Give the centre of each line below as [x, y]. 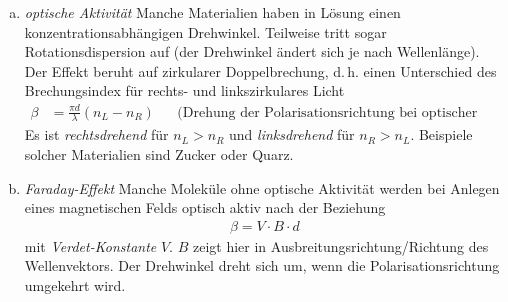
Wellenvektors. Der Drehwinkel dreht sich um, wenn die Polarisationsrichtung [262, 265]
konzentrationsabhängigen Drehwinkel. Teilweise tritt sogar [205, 31]
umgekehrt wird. [75, 284]
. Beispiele [441, 134]
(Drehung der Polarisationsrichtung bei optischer [327, 112]
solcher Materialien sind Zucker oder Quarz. [159, 153]
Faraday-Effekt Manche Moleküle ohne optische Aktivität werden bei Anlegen [262, 187]
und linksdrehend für [292, 134]
